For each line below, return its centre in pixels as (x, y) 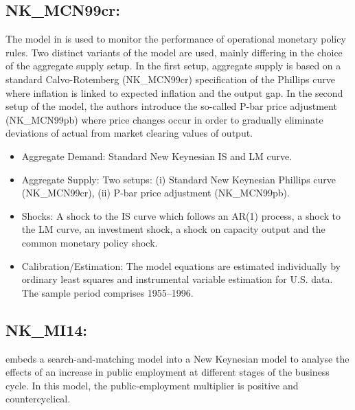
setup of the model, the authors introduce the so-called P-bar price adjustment (171, 106)
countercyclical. (38, 399)
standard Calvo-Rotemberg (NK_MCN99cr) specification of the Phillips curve (170, 79)
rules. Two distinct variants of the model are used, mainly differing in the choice (174, 52)
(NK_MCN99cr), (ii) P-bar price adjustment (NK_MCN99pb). (156, 193)
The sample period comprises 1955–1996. (107, 292)
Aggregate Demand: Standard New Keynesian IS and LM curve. (157, 156)
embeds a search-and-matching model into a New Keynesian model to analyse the (177, 358)
